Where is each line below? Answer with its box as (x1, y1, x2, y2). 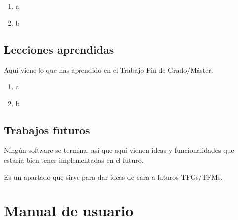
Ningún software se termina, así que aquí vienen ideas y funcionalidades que (4, 145, 234, 155)
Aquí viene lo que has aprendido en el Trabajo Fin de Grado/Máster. (4, 65, 213, 75)
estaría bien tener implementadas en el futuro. (4, 154, 144, 165)
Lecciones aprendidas (4, 41, 114, 57)
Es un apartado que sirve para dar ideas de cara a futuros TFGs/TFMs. (4, 171, 223, 182)
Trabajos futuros (4, 122, 90, 137)
